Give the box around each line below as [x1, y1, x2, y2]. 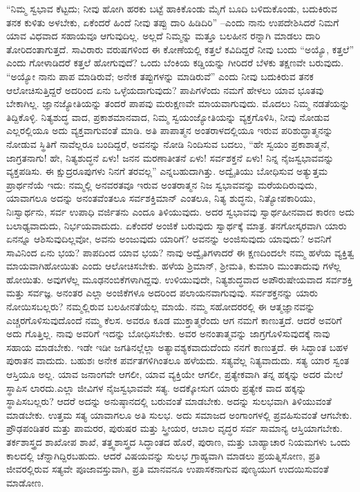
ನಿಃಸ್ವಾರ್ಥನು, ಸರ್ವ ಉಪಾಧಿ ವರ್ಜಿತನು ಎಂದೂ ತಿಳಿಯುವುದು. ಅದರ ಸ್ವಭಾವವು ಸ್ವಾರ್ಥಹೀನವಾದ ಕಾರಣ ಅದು [6, 204, 354, 218]
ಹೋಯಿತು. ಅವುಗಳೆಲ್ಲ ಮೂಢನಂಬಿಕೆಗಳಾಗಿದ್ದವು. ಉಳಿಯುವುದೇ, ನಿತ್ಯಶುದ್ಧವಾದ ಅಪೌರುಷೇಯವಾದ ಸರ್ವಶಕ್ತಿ [6, 272, 353, 286]
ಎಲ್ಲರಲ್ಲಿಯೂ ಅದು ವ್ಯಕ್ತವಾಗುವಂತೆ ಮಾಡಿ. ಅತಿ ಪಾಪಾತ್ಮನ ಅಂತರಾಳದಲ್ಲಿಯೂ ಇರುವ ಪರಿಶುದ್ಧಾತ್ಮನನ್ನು [6, 123, 333, 138]
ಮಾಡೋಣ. [6, 475, 44, 489]
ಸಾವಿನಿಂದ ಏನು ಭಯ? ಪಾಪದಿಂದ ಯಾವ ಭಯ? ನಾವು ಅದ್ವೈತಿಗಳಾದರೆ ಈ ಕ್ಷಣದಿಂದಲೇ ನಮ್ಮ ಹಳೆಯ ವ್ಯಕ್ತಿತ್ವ [6, 245, 354, 259]
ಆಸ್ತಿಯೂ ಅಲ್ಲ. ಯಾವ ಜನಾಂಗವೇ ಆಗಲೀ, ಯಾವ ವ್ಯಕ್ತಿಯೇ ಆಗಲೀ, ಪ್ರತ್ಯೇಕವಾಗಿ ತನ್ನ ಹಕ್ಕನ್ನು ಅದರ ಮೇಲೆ [6, 367, 343, 381]
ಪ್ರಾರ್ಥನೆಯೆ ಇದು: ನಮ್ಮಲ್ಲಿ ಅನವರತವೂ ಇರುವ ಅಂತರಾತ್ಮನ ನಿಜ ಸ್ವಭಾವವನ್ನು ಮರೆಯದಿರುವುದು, [6, 177, 317, 191]
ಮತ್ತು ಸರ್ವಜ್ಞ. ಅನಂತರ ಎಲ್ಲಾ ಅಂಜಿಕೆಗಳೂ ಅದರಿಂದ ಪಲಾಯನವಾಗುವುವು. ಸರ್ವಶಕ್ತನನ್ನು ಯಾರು [6, 285, 318, 300]
